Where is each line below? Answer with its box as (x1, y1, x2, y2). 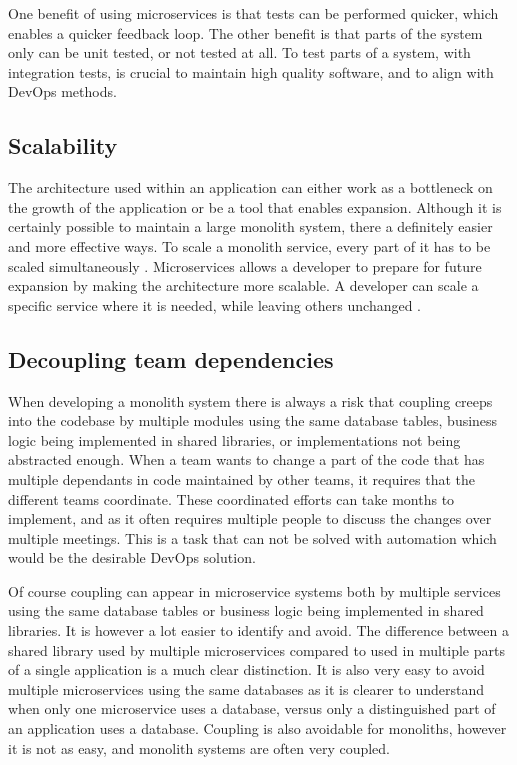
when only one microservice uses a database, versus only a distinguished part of (8, 698, 496, 719)
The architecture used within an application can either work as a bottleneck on (8, 177, 493, 198)
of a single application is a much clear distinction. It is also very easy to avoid (8, 659, 485, 680)
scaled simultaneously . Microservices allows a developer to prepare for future (8, 255, 482, 276)
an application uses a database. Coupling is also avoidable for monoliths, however (8, 718, 507, 739)
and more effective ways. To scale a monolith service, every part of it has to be (8, 235, 491, 256)
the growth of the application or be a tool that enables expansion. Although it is (8, 196, 502, 217)
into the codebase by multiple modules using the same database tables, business (8, 410, 498, 431)
